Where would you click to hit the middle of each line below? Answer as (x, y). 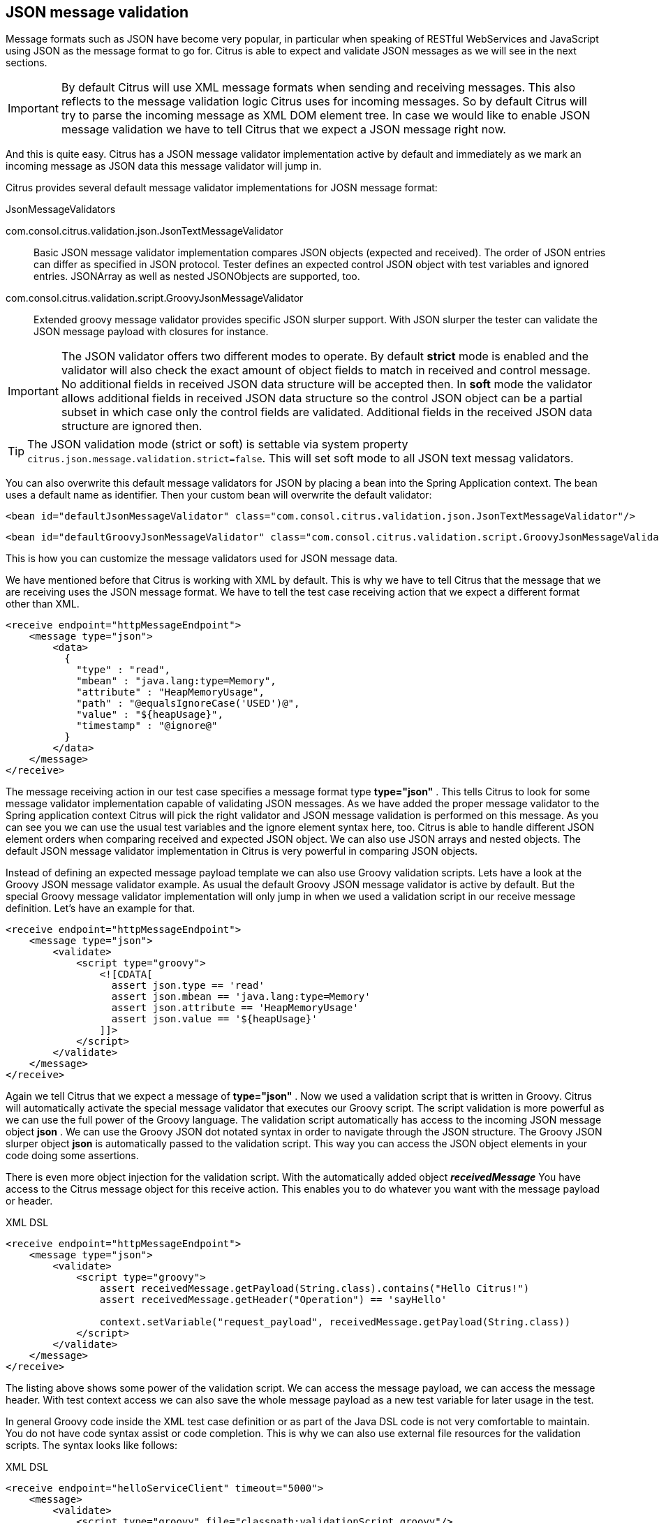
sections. (27, 63)
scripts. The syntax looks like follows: (92, 1445)
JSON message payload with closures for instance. (151, 332)
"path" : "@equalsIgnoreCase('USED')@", (188, 704)
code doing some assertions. (72, 1156)
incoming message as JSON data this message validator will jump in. (164, 166)
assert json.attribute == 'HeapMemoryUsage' (235, 1008)
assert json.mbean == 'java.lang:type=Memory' (241, 997)
